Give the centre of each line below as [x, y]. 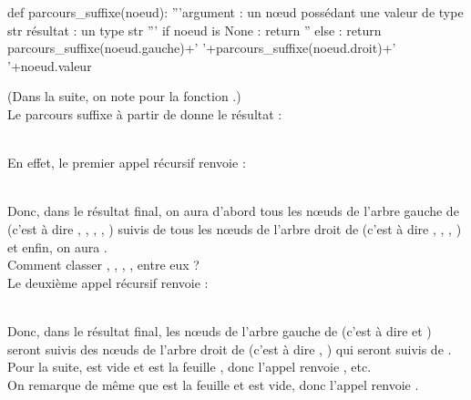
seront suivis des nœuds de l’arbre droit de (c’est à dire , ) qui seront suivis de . [230, 349]
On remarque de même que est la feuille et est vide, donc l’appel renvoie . [213, 384]
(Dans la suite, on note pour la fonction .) [124, 96]
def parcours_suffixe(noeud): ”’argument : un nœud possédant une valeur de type [235, 12]
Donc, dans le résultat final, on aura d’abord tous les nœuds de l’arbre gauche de [233, 211]
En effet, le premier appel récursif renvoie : [127, 163]
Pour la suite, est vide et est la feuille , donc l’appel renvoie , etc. [189, 367]
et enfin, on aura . [57, 246]
